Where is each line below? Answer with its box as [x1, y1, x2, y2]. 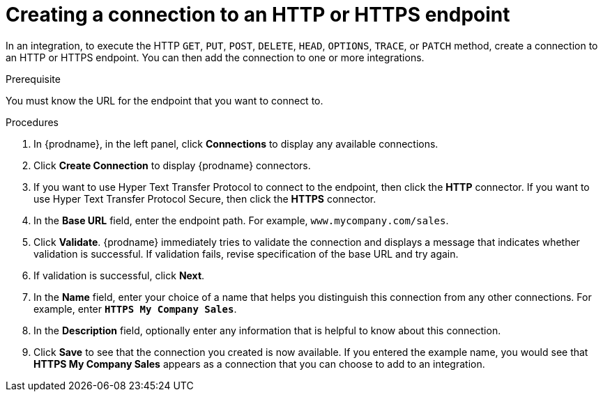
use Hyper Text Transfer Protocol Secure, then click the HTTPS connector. [33, 192, 376, 205]
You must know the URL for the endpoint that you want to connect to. [6, 94, 323, 107]
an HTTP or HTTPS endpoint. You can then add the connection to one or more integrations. [6, 51, 425, 63]
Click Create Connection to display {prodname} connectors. [33, 159, 311, 171]
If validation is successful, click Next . [33, 269, 205, 281]
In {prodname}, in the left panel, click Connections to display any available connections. [33, 137, 438, 150]
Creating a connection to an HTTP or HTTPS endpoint [6, 3, 510, 26]
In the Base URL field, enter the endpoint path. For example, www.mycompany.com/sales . [33, 214, 449, 226]
